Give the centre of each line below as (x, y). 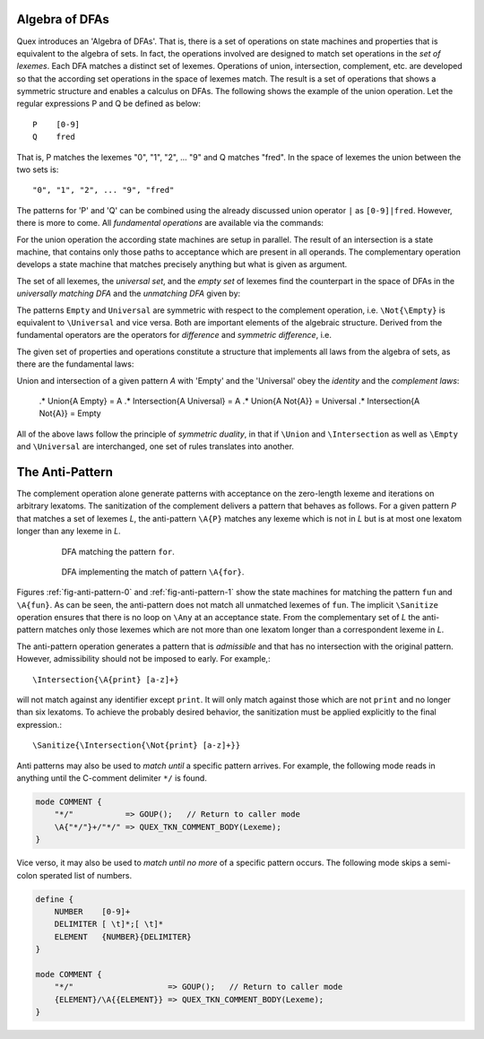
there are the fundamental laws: (75, 364)
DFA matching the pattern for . (118, 551)
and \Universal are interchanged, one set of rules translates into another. (156, 446)
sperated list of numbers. (86, 875)
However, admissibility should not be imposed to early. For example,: (143, 659)
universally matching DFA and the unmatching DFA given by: (129, 294)
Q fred (54, 137)
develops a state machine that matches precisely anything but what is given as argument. (182, 264)
